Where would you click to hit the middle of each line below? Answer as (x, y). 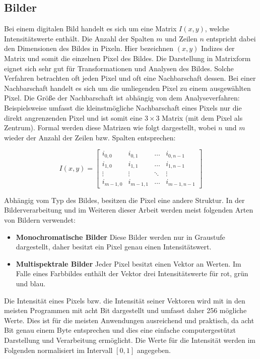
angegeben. (154, 350)
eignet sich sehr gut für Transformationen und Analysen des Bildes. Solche (119, 68)
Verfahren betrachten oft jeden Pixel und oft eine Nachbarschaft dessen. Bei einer (130, 78)
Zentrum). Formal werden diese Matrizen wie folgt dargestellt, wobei (110, 127)
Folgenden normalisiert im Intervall (58, 350)
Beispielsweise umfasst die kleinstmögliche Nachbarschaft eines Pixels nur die (123, 107)
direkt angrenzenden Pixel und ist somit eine (73, 117)
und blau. (31, 283)
